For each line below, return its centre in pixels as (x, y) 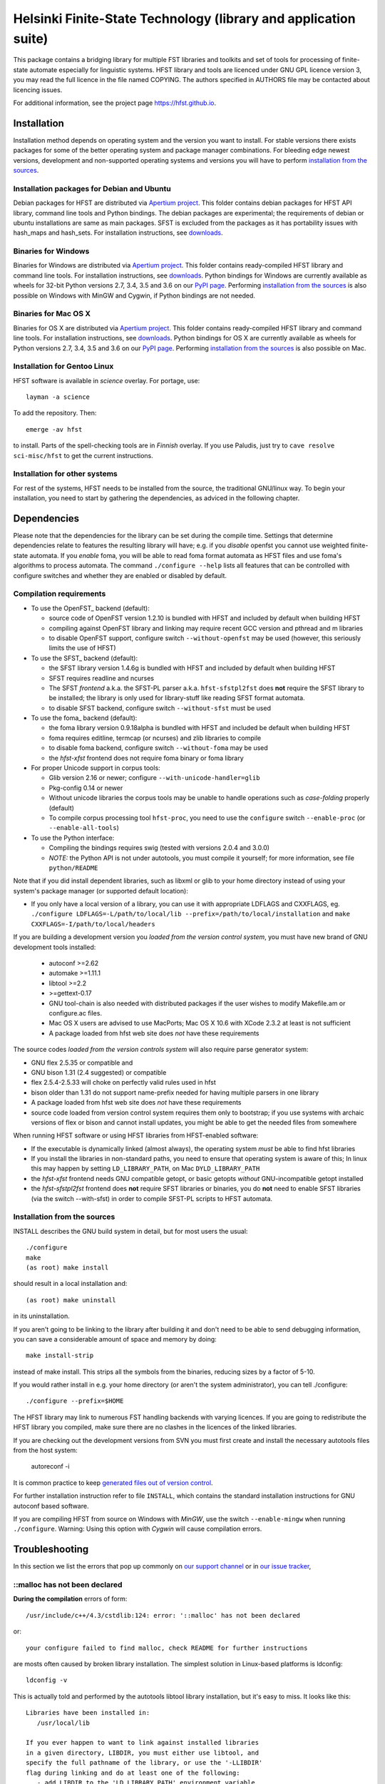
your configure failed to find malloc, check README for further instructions (167, 1648)
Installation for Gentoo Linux (63, 366)
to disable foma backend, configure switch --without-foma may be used (159, 748)
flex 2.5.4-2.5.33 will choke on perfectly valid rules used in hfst (124, 1083)
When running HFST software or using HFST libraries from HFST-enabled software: (136, 1135)
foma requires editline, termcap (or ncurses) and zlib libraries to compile (155, 738)
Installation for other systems (65, 474)
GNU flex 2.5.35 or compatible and (82, 1063)
